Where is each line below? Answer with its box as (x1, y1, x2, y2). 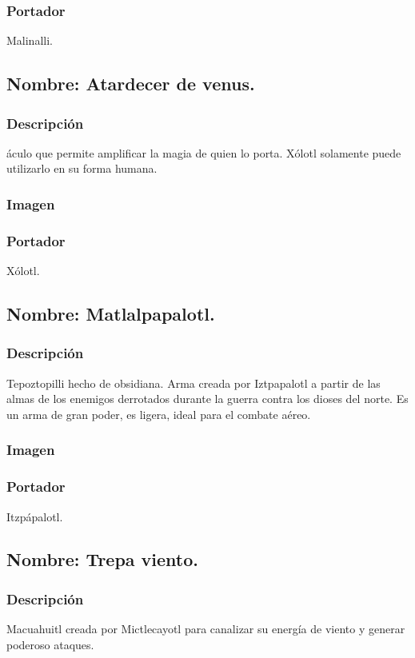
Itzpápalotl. (6, 508, 63, 524)
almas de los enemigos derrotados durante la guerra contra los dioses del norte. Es (6, 390, 409, 407)
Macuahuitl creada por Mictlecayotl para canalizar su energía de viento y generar (6, 620, 405, 637)
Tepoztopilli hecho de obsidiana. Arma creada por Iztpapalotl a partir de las (6, 374, 381, 391)
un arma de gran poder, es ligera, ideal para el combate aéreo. (6, 405, 311, 422)
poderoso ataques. (6, 636, 94, 652)
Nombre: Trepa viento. (6, 547, 199, 572)
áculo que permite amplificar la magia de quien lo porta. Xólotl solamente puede (6, 144, 401, 161)
